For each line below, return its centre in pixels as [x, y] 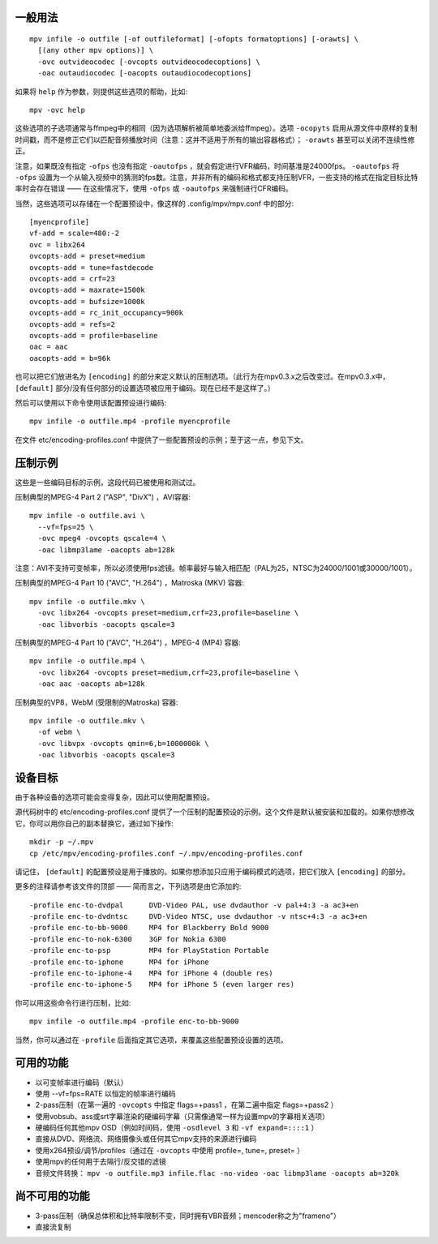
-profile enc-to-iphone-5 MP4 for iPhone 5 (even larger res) [162, 984]
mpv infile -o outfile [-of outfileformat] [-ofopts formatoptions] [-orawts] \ [194, 39]
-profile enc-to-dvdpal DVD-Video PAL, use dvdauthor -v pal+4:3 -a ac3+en [194, 905]
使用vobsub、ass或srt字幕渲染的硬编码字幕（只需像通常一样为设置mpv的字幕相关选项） [182, 1116]
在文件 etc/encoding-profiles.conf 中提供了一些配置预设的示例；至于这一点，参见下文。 [161, 440]
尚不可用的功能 [52, 1196]
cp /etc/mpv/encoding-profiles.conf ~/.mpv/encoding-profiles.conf [166, 853]
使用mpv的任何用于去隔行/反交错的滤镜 [101, 1162]
